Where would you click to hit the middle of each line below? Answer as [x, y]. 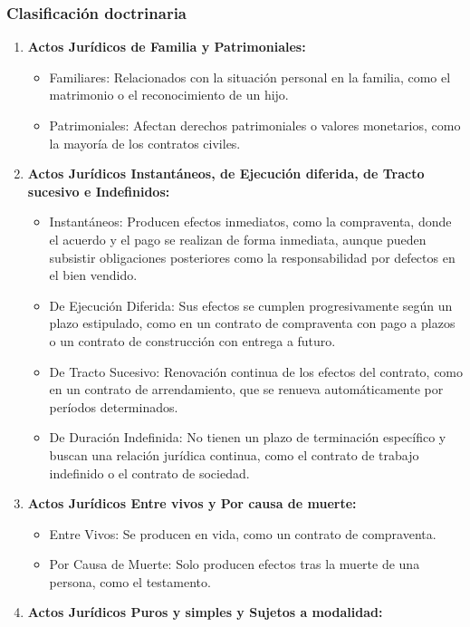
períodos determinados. [114, 406]
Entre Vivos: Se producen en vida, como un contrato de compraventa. [243, 533]
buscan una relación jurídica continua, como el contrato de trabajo [234, 454]
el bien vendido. [93, 275]
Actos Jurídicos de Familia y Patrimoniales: [167, 47]
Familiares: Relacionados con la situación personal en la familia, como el [250, 77]
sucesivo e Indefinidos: [99, 191]
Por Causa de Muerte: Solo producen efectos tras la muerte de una [235, 564]
